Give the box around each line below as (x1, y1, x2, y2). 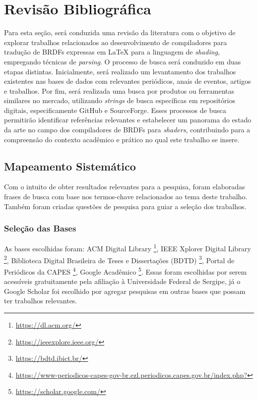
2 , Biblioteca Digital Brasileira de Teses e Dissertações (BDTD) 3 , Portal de (4, 253, 235, 265)
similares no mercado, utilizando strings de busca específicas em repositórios (4, 95, 235, 106)
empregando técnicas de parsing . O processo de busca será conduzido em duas (4, 56, 241, 66)
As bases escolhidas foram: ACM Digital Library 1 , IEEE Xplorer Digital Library (4, 242, 251, 254)
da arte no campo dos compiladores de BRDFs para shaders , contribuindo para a (4, 124, 251, 135)
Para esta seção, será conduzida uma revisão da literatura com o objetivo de (4, 27, 236, 38)
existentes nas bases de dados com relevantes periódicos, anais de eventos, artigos (4, 76, 251, 86)
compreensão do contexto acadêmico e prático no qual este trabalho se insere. (4, 134, 240, 144)
